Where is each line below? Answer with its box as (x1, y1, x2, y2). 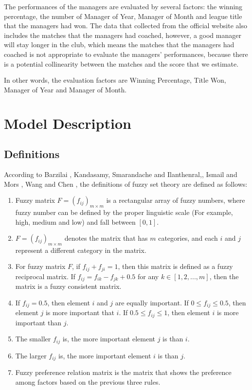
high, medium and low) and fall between (15, 216, 136, 227)
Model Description (4, 113, 131, 133)
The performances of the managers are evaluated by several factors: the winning (4, 1, 243, 11)
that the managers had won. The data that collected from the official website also (4, 20, 247, 31)
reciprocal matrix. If (15, 271, 75, 281)
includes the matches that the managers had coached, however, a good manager (4, 30, 241, 40)
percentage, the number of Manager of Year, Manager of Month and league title (4, 11, 242, 21)
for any (138, 271, 159, 281)
